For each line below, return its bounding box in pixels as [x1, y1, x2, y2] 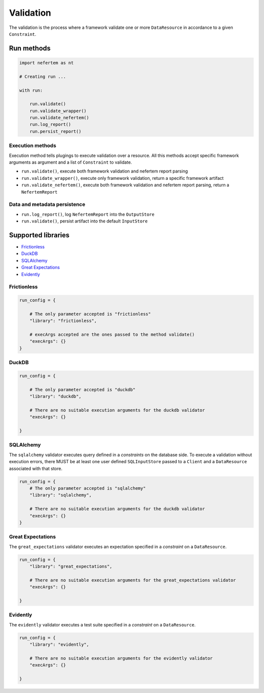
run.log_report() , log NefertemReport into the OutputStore [21, 211, 155, 217]
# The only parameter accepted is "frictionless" [29, 311, 151, 317]
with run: [19, 87, 43, 93]
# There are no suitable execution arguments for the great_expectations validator [29, 577, 236, 583]
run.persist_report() [29, 128, 82, 134]
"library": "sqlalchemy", [29, 493, 92, 498]
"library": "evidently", [29, 642, 89, 647]
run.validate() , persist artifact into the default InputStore [21, 218, 148, 224]
